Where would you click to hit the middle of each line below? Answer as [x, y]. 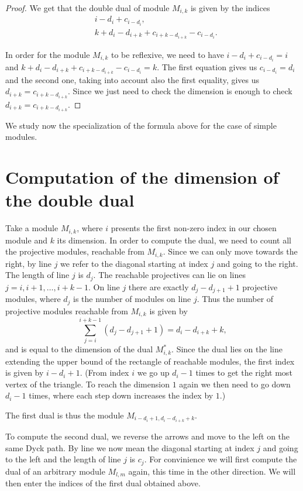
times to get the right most [244, 372]
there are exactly [159, 286]
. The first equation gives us [207, 66]
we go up [153, 372]
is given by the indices [230, 8]
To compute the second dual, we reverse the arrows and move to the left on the [148, 436]
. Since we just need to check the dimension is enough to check [180, 91]
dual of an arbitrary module [55, 471]
